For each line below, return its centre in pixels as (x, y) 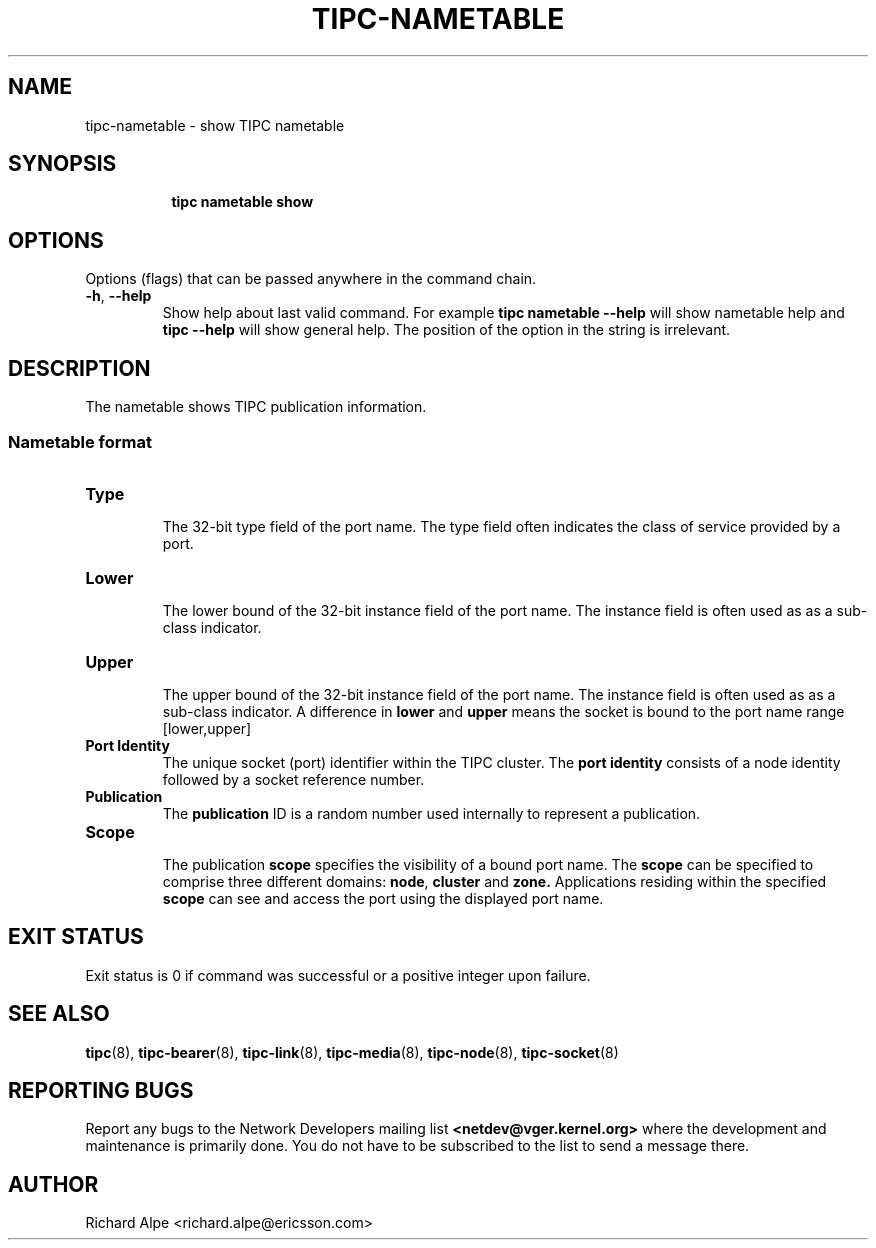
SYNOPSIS (62, 164)
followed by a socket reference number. (293, 779)
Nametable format (80, 441)
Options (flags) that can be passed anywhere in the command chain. (311, 279)
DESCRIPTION (79, 368)
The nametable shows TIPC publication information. (256, 407)
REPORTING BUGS (101, 1090)
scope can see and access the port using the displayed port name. (383, 898)
